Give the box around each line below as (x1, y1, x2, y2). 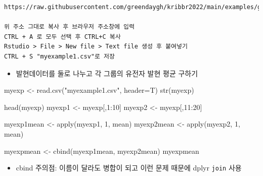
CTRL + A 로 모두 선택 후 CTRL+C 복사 (4, 33, 121, 40)
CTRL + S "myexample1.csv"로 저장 (4, 52, 115, 60)
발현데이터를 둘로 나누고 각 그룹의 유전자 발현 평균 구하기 (16, 68, 198, 78)
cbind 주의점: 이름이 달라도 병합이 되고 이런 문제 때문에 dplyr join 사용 (16, 162, 242, 173)
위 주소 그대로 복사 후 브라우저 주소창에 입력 (4, 23, 135, 31)
